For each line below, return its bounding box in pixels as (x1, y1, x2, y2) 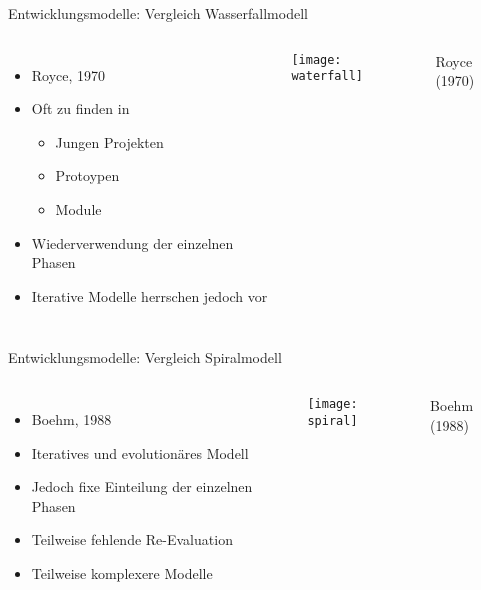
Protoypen (55, 165, 120, 186)
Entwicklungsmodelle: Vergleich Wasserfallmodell (8, 3, 308, 23)
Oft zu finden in (31, 98, 130, 119)
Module (55, 198, 102, 219)
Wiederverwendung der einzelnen (31, 232, 234, 253)
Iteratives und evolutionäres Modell (31, 442, 249, 463)
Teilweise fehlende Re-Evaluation (31, 529, 233, 550)
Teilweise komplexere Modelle (31, 562, 213, 583)
